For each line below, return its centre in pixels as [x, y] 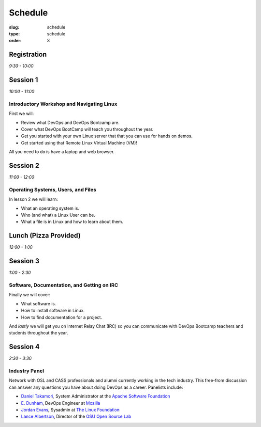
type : [14, 33]
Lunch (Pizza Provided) [45, 236]
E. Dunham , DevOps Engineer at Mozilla [61, 403]
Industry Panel [27, 371]
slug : [14, 27]
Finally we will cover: [30, 295]
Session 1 [23, 80]
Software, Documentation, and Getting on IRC [64, 285]
